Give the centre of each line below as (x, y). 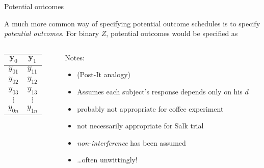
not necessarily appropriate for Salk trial (140, 126)
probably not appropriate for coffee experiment (150, 108)
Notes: (75, 57)
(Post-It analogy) (104, 74)
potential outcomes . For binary (52, 33)
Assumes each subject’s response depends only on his (160, 91)
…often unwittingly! (107, 160)
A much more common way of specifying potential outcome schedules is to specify (132, 23)
